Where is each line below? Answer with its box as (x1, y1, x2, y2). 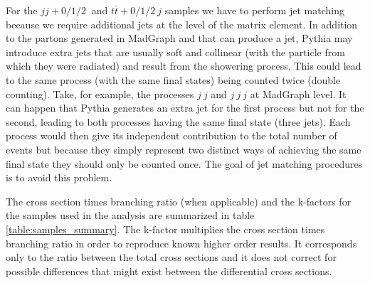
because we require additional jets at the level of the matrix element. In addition (6, 16, 358, 31)
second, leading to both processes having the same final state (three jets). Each (6, 114, 351, 129)
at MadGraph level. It (250, 86, 347, 101)
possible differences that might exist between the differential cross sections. (6, 263, 332, 278)
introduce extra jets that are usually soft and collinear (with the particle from (6, 44, 345, 59)
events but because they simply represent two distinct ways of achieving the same (6, 141, 361, 156)
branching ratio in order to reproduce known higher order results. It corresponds (6, 235, 357, 250)
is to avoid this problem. (6, 170, 112, 185)
